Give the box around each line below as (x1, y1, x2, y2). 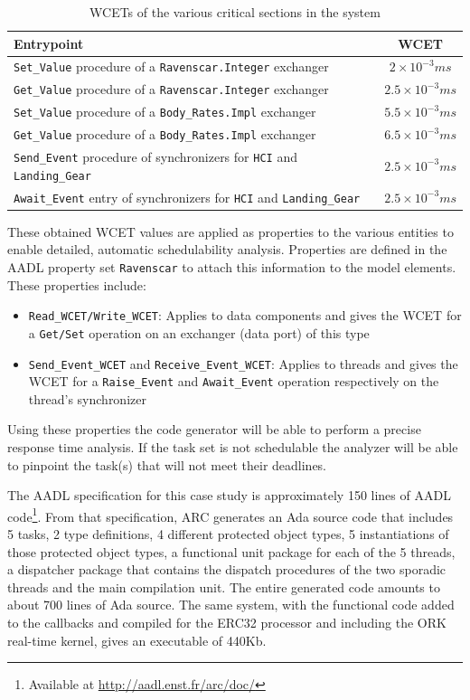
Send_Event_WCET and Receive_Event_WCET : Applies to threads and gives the (28, 354, 458, 373)
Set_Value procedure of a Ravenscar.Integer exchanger (14, 57, 329, 76)
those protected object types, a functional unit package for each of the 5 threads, (7, 542, 456, 561)
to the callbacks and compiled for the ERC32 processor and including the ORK (7, 613, 446, 632)
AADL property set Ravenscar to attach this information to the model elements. (7, 257, 456, 276)
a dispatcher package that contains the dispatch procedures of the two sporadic (7, 560, 446, 579)
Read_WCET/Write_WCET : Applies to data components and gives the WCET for (28, 306, 462, 325)
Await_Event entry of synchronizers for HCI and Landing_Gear (14, 187, 361, 206)
